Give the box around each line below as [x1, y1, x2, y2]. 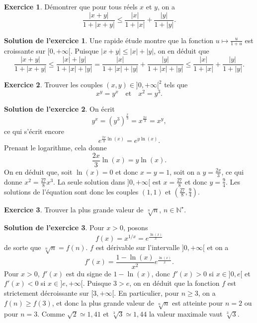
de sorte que [4, 242, 41, 253]
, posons [123, 222, 148, 233]
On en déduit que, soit [4, 166, 73, 177]
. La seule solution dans [53, 176, 125, 187]
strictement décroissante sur [4, 288, 89, 298]
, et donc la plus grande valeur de [52, 297, 154, 308]
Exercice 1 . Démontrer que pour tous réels [4, 1, 138, 11]
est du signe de [66, 268, 111, 278]
